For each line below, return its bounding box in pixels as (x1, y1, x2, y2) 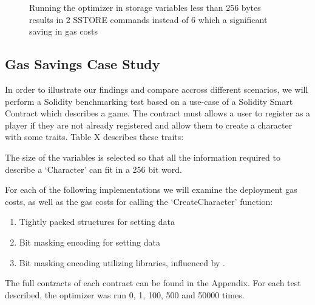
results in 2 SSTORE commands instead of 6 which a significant (29, 13, 268, 25)
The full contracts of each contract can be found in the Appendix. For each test (5, 277, 301, 289)
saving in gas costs (29, 25, 98, 38)
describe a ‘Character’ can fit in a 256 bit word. (5, 163, 182, 175)
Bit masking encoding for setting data (19, 235, 160, 248)
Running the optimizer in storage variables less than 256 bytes (29, 1, 261, 13)
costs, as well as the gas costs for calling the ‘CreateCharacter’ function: (5, 195, 273, 207)
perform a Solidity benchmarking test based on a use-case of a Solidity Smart (5, 95, 293, 107)
